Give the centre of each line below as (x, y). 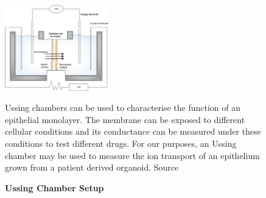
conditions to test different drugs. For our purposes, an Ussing (121, 143)
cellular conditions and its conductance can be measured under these (133, 131)
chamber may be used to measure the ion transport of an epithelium (132, 155)
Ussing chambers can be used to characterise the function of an (123, 108)
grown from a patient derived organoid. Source (92, 167)
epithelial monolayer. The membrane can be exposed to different (125, 119)
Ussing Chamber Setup (54, 187)
